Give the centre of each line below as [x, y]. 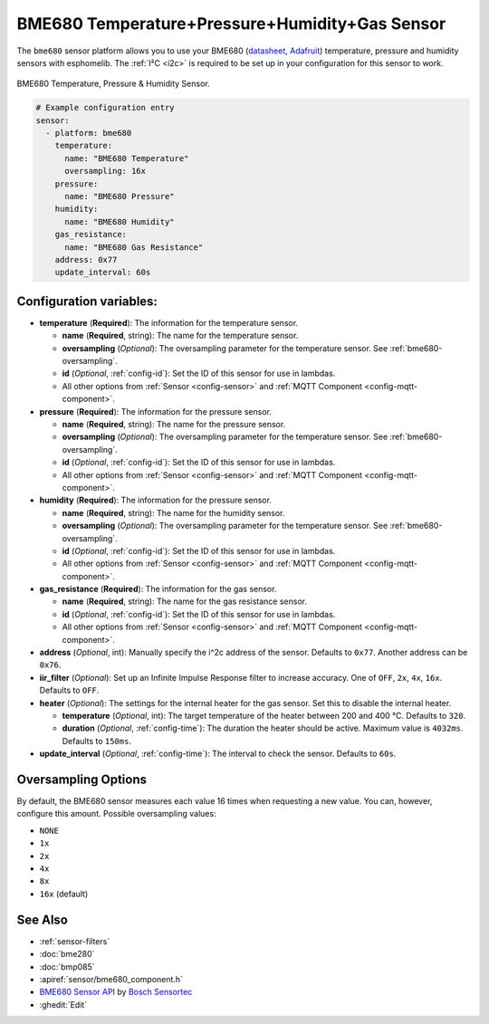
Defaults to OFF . [69, 690]
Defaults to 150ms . [96, 741]
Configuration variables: [87, 301]
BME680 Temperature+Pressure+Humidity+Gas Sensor [231, 24]
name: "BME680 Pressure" [120, 196]
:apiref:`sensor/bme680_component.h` [111, 979]
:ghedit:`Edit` [63, 1004]
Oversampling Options [82, 779]
